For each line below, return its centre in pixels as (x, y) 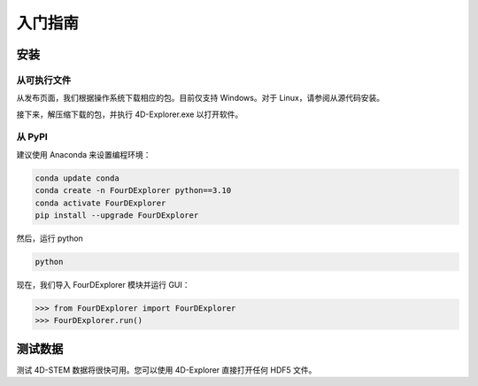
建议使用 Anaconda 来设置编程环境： (84, 154)
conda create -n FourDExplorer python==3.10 (133, 191)
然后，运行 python (50, 238)
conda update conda (77, 178)
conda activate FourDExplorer (100, 203)
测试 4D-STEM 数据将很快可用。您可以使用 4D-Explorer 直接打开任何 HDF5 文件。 (166, 370)
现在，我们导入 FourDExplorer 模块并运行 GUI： (103, 284)
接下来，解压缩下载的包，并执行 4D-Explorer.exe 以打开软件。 (130, 114)
